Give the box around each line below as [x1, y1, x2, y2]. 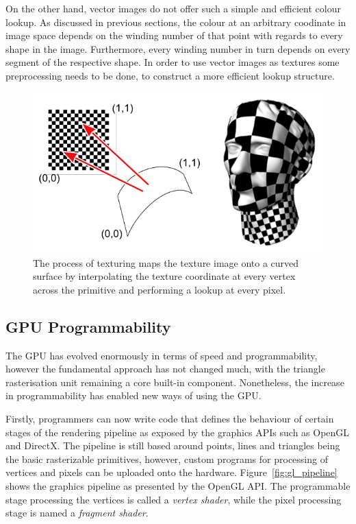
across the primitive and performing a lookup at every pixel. [33, 282, 286, 296]
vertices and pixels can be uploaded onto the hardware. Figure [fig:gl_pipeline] [5, 465, 338, 479]
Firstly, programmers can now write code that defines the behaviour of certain [5, 411, 334, 425]
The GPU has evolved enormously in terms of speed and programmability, [5, 348, 318, 362]
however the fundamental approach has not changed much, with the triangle [5, 361, 325, 376]
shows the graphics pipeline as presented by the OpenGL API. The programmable [5, 478, 351, 492]
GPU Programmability [5, 315, 171, 337]
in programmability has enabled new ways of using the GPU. [5, 388, 262, 403]
